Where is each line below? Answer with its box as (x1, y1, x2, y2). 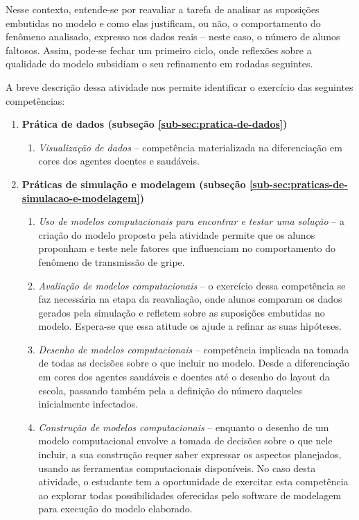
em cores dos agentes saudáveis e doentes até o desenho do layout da (38, 369, 330, 384)
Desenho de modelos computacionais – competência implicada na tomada (38, 342, 349, 356)
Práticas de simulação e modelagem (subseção (21, 176, 246, 191)
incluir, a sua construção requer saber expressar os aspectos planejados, (38, 447, 342, 462)
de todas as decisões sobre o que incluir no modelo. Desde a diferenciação (38, 355, 350, 370)
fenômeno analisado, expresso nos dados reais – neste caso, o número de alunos (6, 29, 340, 44)
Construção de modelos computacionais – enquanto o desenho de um (38, 419, 329, 434)
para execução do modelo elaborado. (38, 501, 193, 516)
